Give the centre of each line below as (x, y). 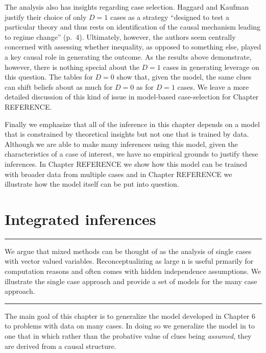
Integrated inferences (80, 219)
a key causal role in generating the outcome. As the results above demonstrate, (128, 56)
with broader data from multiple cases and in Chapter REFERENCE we (118, 174)
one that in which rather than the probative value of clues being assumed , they (128, 335)
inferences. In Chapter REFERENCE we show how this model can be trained (126, 163)
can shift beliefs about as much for (59, 86)
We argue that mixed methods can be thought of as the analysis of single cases (128, 251)
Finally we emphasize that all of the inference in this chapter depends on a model (132, 124)
